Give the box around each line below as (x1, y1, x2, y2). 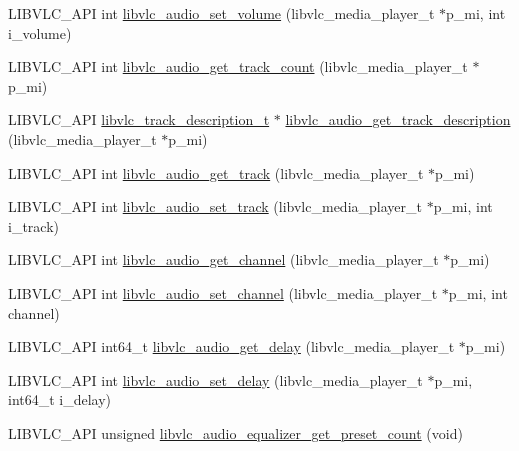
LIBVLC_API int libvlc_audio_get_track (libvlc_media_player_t (8, 162, 424, 183)
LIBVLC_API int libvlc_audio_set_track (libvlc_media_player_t (8, 196, 422, 217)
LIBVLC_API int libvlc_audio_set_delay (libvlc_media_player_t (8, 369, 423, 390)
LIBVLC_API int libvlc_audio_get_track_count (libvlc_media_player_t (8, 56, 468, 77)
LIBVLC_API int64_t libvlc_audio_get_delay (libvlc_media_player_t (8, 336, 455, 357)
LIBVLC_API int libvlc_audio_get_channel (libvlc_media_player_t (8, 249, 439, 270)
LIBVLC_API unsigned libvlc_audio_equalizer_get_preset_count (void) (8, 422, 463, 443)
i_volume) (8, 22, 72, 43)
